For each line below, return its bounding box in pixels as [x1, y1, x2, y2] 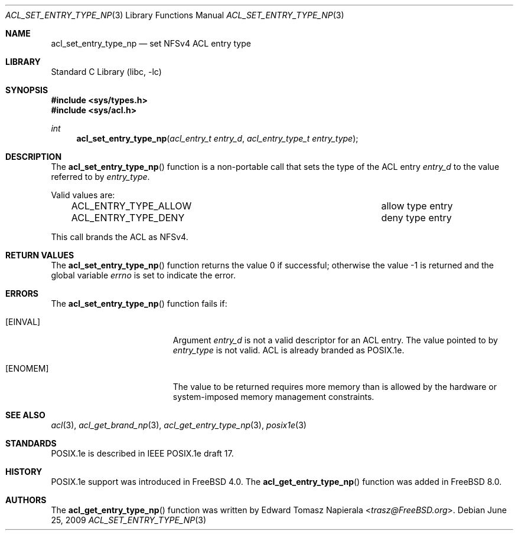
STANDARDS [5, 438, 57, 448]
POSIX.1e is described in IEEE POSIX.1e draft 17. [51, 448, 234, 458]
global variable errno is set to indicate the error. [51, 270, 236, 280]
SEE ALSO [5, 410, 45, 420]
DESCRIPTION [5, 152, 62, 162]
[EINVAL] [5, 317, 41, 327]
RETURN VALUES [5, 250, 74, 260]
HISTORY [5, 467, 43, 477]
